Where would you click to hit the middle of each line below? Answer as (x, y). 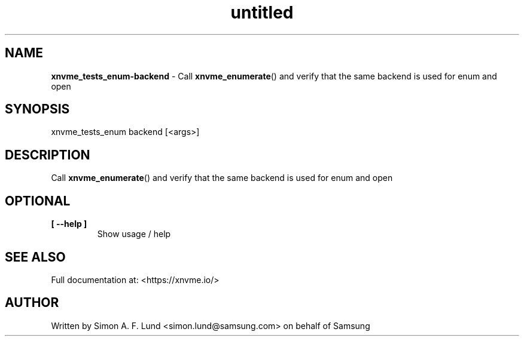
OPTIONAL (38, 201)
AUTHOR (32, 303)
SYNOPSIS (37, 109)
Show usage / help (134, 234)
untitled (262, 13)
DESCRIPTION (48, 155)
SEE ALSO (35, 257)
